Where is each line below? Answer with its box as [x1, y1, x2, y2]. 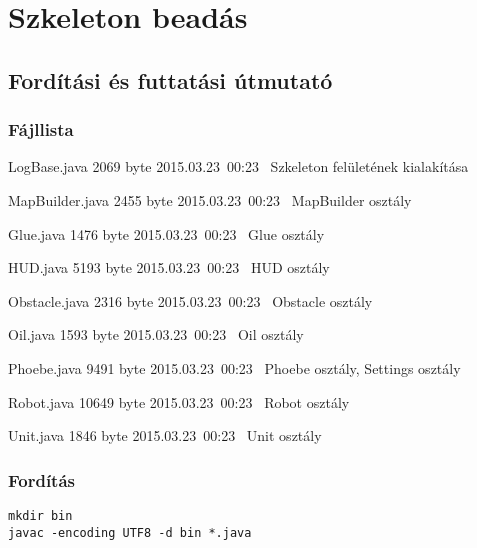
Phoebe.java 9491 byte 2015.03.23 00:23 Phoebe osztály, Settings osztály [8, 357, 461, 378]
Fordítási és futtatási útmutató [8, 64, 333, 95]
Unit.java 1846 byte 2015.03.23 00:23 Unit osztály [8, 425, 322, 446]
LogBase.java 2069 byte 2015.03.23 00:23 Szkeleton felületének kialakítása [8, 156, 469, 177]
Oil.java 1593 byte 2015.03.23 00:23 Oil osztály [8, 324, 304, 345]
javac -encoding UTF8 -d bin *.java [8, 525, 252, 540]
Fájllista [8, 117, 74, 142]
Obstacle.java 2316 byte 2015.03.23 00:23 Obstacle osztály [8, 290, 373, 311]
